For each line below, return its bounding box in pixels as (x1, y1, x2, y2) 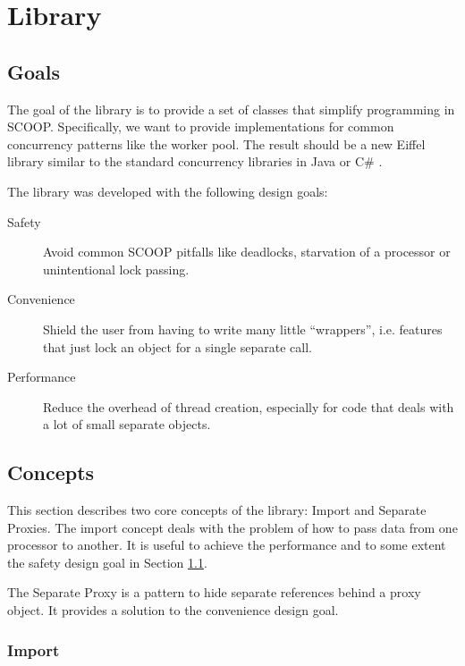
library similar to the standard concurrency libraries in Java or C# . (7, 152, 383, 171)
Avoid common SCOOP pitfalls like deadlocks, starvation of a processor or (43, 242, 451, 261)
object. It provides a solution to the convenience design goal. (7, 601, 339, 620)
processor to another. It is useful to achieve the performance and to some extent (7, 535, 446, 554)
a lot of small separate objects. (43, 415, 211, 434)
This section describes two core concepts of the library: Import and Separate (7, 501, 427, 519)
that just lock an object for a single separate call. (43, 337, 312, 356)
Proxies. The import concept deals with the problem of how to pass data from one (7, 518, 458, 536)
